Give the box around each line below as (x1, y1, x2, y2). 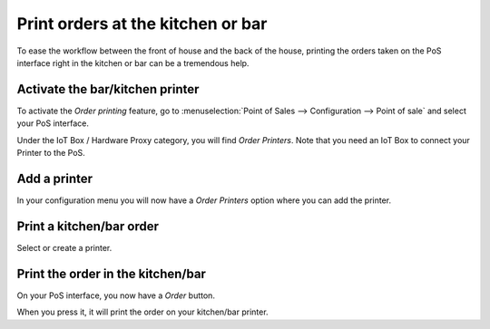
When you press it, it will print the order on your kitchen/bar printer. (16, 306, 269, 317)
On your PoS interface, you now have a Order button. (16, 290, 215, 301)
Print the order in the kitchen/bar (16, 266, 206, 281)
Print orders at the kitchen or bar (16, 14, 268, 34)
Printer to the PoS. (16, 148, 85, 159)
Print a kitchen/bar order (16, 218, 159, 234)
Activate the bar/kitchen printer (16, 82, 200, 97)
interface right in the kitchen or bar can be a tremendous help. (16, 57, 250, 68)
